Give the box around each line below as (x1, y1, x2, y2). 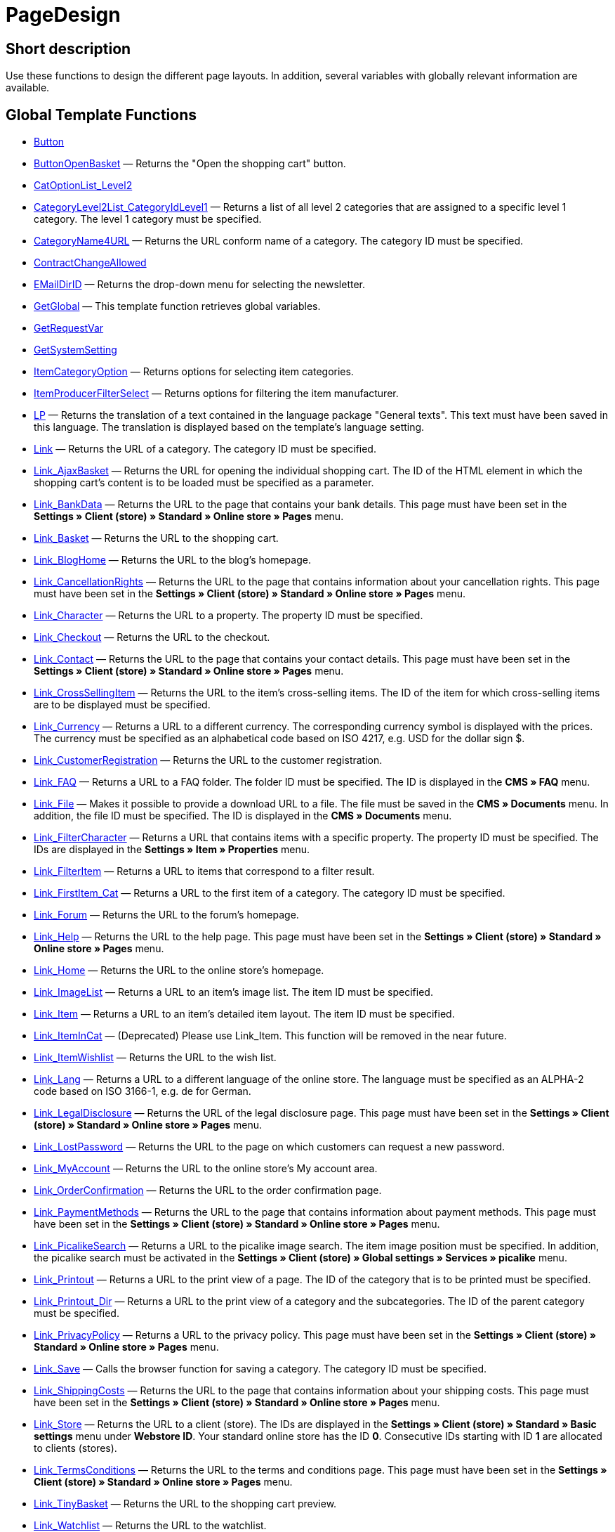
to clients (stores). (34, 1442, 117, 1455)
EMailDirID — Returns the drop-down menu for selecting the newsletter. (34, 278, 366, 291)
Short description (6, 39, 131, 58)
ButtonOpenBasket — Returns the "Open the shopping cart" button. (34, 157, 346, 170)
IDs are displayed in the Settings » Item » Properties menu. (34, 843, 310, 856)
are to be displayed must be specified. (34, 699, 211, 711)
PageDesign (6, 3, 121, 27)
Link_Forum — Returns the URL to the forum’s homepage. (34, 909, 299, 921)
